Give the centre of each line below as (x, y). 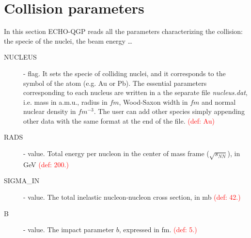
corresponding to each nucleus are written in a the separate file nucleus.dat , (135, 92)
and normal (219, 102)
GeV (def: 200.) (46, 164)
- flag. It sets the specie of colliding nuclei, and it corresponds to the (125, 73)
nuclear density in (50, 111)
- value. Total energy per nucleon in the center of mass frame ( (116, 153)
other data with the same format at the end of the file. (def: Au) (119, 120)
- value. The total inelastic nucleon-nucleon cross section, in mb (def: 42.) (132, 197)
